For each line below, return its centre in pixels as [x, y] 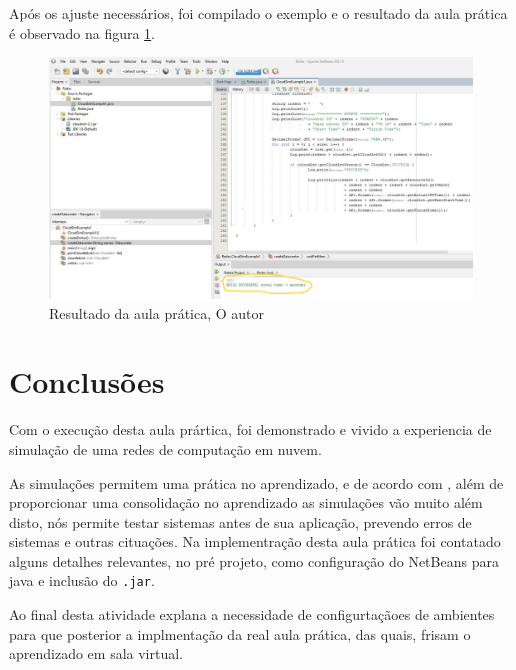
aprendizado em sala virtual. [96, 653]
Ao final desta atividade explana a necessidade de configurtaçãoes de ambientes [252, 614]
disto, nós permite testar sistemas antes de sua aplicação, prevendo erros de [240, 521]
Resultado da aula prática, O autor [157, 312]
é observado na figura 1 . [82, 32]
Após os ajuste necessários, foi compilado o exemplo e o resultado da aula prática [258, 13]
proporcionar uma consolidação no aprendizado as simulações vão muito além [246, 502]
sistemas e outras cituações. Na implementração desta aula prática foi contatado [255, 541]
